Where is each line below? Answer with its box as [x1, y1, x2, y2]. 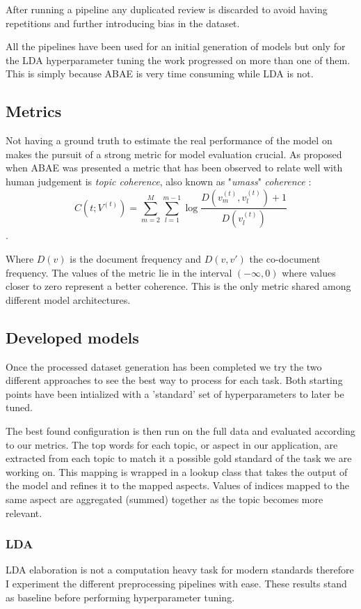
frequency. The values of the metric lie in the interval [6, 265, 232, 279]
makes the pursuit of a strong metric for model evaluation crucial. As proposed [6, 146, 342, 161]
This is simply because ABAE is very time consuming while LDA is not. [6, 66, 314, 81]
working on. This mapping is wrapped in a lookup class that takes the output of [6, 464, 348, 479]
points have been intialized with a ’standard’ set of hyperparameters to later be [6, 386, 344, 401]
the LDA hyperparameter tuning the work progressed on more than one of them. [6, 52, 351, 67]
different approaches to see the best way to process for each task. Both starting [6, 373, 343, 387]
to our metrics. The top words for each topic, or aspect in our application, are [6, 437, 338, 452]
